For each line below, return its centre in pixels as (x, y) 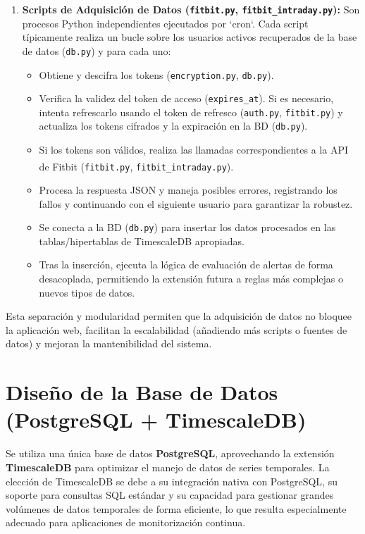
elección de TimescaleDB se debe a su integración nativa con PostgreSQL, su (172, 481)
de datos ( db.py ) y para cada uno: (97, 50)
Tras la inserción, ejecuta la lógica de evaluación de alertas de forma (186, 265)
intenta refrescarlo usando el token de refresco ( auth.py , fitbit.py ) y (191, 112)
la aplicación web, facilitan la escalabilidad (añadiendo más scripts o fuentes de (177, 329)
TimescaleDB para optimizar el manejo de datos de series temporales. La (168, 467)
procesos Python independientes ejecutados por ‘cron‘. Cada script (165, 23)
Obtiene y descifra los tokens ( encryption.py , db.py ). (156, 74)
